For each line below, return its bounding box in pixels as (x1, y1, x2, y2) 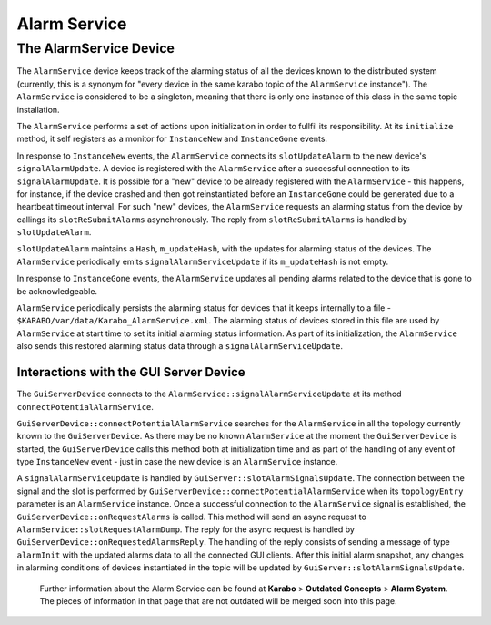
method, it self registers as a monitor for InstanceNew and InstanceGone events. (16, 133, 327, 145)
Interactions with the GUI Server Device (16, 364, 245, 380)
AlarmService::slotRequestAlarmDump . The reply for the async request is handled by (16, 524, 355, 535)
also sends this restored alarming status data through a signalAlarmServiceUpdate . (16, 341, 343, 352)
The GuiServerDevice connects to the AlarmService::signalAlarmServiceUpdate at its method (16, 388, 402, 400)
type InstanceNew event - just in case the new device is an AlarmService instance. (16, 456, 338, 467)
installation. (16, 104, 60, 115)
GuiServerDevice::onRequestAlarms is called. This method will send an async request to (16, 511, 367, 522)
